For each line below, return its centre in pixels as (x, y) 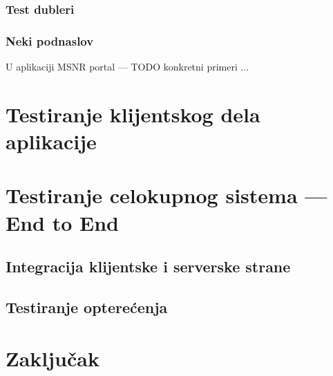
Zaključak (53, 358)
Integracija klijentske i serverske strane (148, 266)
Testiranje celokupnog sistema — (166, 195)
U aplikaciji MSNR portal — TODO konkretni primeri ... (127, 67)
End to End (62, 222)
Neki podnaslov (50, 40)
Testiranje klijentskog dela (133, 114)
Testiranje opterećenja (87, 307)
